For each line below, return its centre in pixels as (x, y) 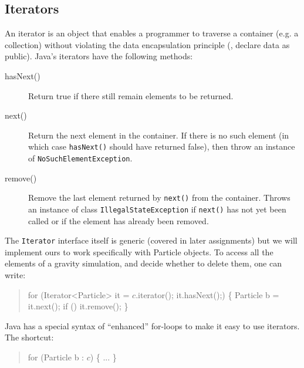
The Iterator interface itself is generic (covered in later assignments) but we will (151, 240)
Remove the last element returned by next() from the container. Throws (159, 197)
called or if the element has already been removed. (119, 220)
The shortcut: (29, 337)
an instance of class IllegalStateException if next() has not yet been (157, 209)
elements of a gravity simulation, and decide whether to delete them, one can (143, 263)
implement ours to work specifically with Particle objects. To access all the (139, 251)
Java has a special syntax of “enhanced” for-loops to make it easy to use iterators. (152, 325)
